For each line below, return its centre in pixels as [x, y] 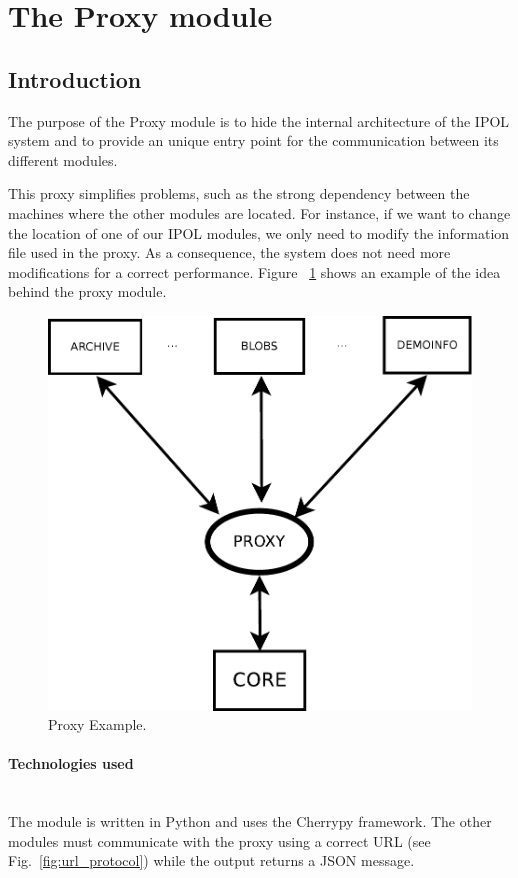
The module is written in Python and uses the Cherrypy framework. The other [250, 821]
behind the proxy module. [87, 291]
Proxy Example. [97, 724]
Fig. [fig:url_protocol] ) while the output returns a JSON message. [211, 860]
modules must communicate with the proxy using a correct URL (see [219, 840]
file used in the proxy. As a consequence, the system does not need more [229, 252]
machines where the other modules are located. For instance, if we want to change [259, 212]
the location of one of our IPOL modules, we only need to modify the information [259, 232]
